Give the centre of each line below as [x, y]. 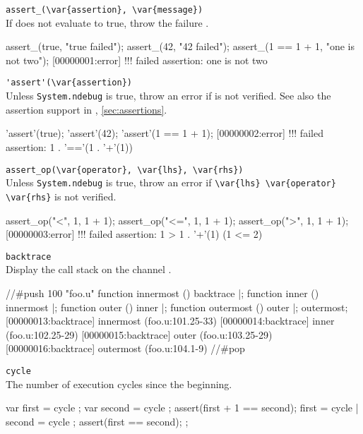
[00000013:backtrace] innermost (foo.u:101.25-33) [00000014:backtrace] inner [170, 321]
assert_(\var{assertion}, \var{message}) [105, 10]
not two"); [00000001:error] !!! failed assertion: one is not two [137, 60]
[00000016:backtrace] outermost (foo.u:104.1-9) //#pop [125, 348]
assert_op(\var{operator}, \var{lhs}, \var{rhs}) [125, 170]
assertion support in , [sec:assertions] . [87, 109]
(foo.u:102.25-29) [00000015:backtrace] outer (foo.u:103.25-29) [139, 334]
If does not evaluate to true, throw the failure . [107, 22]
